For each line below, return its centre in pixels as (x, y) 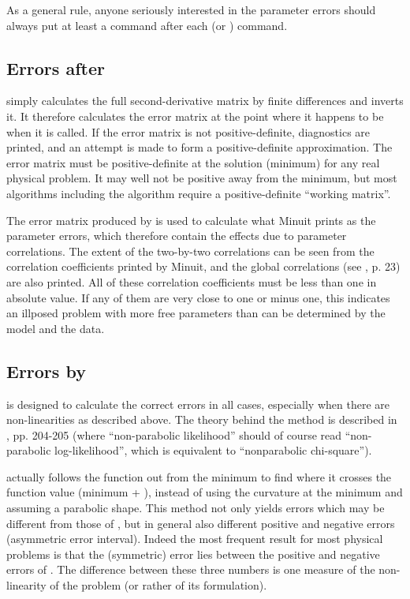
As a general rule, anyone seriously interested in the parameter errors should (191, 9)
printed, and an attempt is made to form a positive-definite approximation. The (199, 147)
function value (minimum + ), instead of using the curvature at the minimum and (205, 492)
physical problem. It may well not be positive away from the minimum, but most (202, 178)
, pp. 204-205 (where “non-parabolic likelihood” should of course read (174, 434)
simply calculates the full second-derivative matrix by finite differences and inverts (205, 101)
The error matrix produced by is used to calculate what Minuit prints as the (191, 220)
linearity (26, 585)
